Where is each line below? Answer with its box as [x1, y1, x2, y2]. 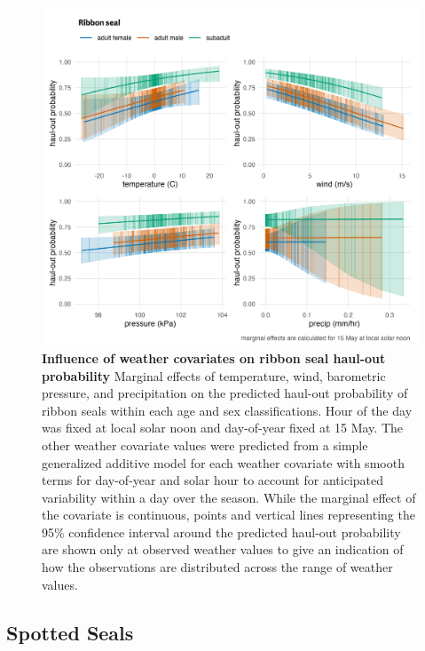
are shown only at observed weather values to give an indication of [42, 540, 404, 559]
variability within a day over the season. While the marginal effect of [42, 488, 416, 506]
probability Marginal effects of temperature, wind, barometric [42, 366, 386, 385]
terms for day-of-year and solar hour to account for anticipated [42, 471, 384, 489]
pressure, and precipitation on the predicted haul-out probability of [42, 384, 408, 402]
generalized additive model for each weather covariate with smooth [42, 453, 405, 472]
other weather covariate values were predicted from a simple [42, 435, 368, 454]
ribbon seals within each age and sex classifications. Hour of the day [42, 401, 413, 419]
